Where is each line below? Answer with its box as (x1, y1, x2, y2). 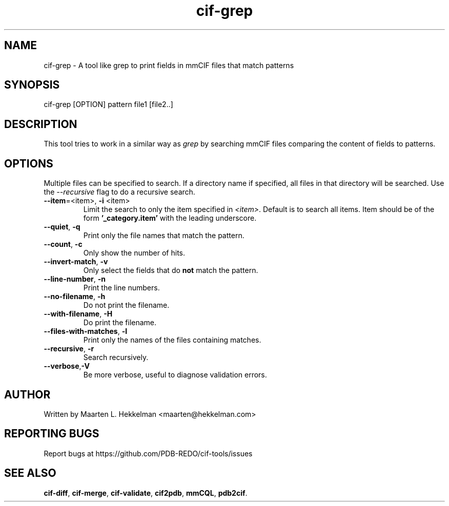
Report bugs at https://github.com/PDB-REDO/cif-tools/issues (44, 449, 253, 458)
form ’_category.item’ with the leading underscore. (83, 214, 257, 223)
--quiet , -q (44, 222, 80, 231)
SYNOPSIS (4, 78, 60, 92)
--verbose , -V (44, 362, 90, 371)
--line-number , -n (44, 275, 106, 284)
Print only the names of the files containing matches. (83, 335, 261, 345)
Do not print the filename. (83, 301, 170, 310)
